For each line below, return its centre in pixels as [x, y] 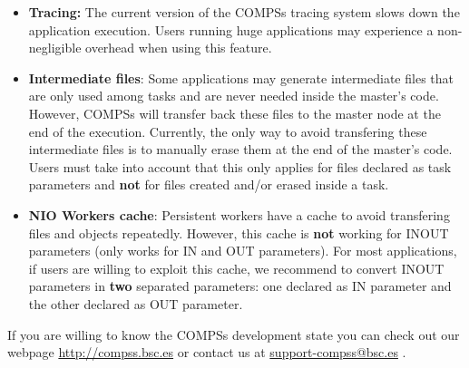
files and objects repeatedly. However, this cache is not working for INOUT [239, 232]
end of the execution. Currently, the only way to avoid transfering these [228, 131]
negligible [55, 48]
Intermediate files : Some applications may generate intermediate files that [241, 77]
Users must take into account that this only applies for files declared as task [240, 166]
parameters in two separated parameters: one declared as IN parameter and [240, 286]
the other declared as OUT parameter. [136, 303]
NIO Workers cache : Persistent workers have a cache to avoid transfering [239, 214]
